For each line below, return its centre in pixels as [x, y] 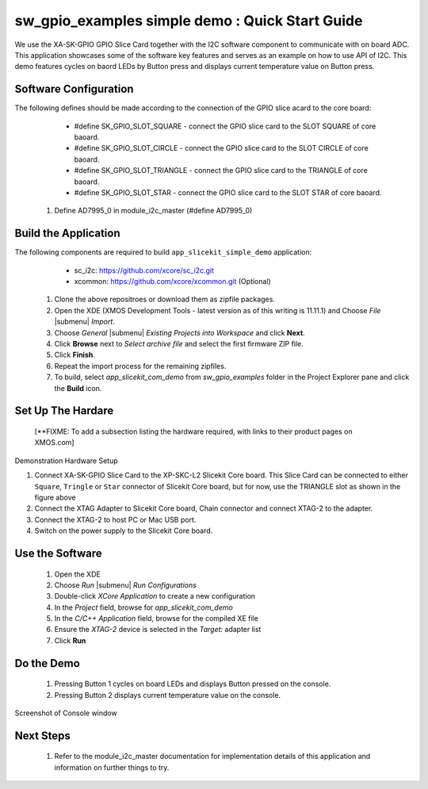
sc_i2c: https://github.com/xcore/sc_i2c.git [144, 270]
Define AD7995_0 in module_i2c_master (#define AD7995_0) [153, 211]
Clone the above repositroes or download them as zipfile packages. [164, 299]
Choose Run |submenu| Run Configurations [126, 585]
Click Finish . [75, 355]
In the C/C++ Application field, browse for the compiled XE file [157, 619]
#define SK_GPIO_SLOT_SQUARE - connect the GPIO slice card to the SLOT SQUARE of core [225, 126]
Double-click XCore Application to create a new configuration [155, 596]
